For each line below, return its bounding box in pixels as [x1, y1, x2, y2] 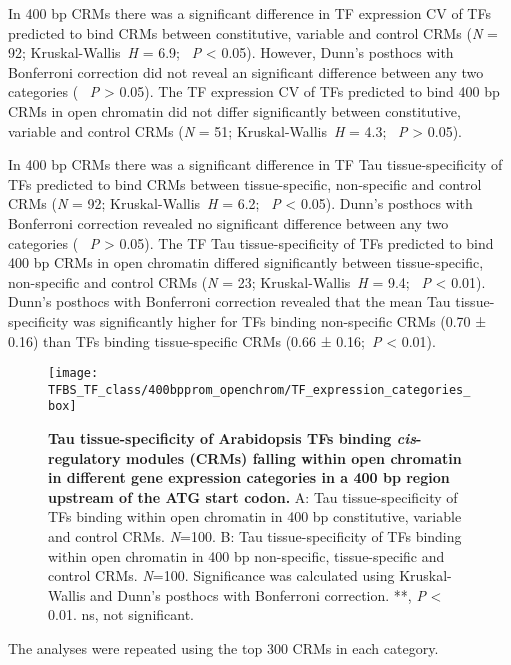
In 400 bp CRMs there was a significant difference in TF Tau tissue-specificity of [8, 154, 503, 175]
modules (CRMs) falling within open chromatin [126, 447, 462, 468]
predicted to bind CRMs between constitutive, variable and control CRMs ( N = [8, 22, 498, 43]
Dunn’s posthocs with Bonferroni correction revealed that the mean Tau [8, 291, 451, 312]
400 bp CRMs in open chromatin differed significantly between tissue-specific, [8, 252, 484, 273]
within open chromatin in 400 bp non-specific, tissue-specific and [48, 545, 445, 566]
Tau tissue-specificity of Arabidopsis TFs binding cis [48, 428, 417, 449]
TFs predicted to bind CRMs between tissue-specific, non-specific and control [8, 173, 482, 194]
